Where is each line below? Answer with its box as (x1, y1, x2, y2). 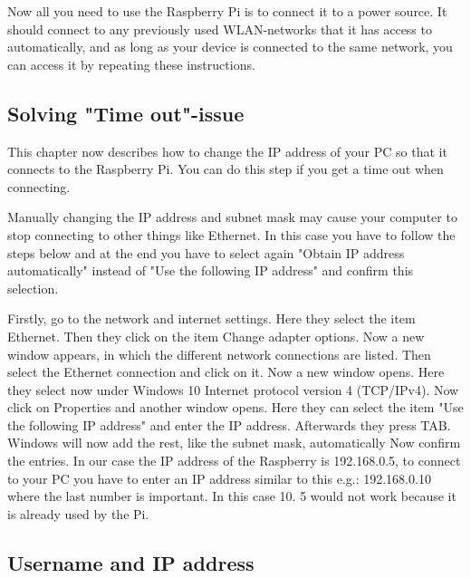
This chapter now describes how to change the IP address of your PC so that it (7, 141, 447, 160)
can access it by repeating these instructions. (7, 54, 255, 73)
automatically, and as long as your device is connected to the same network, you (7, 37, 453, 56)
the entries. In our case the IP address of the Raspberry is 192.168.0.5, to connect (7, 451, 461, 470)
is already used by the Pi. (7, 504, 149, 523)
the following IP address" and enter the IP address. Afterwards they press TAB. (7, 415, 451, 434)
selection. (7, 278, 59, 297)
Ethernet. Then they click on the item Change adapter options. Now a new (7, 326, 425, 345)
